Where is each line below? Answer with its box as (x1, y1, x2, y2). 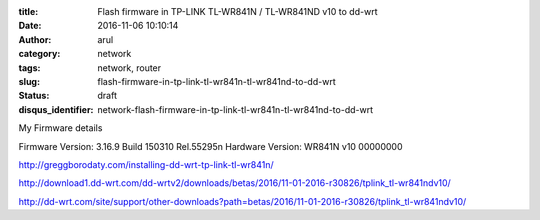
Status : (18, 90, 50, 102)
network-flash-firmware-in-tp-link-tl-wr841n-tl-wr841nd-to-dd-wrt (97, 103, 374, 115)
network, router (97, 61, 162, 74)
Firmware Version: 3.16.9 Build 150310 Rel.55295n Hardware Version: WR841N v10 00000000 (18, 140, 404, 152)
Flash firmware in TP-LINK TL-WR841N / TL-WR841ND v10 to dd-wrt (97, 6, 378, 17)
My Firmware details (18, 122, 103, 134)
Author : (18, 33, 52, 45)
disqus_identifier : (18, 103, 94, 115)
